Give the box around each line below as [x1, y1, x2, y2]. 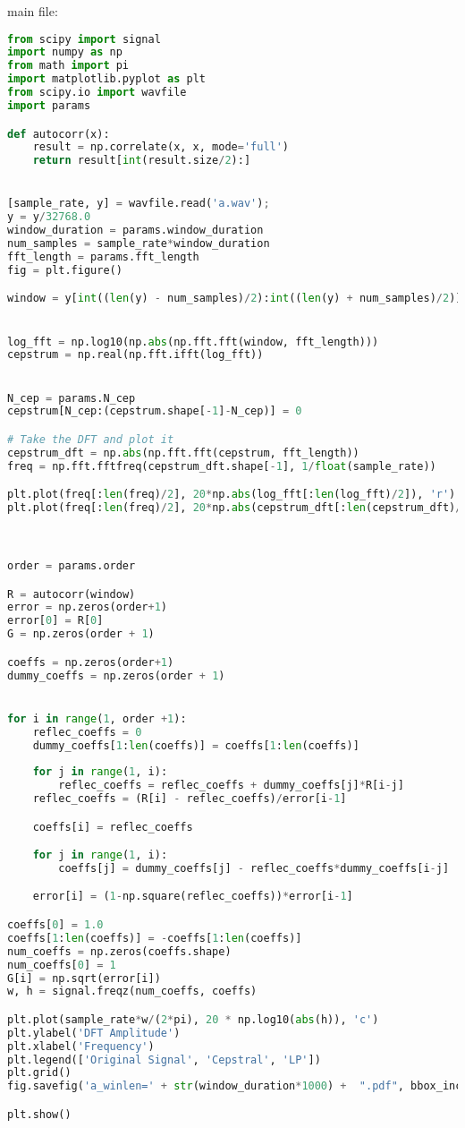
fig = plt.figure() [7, 263, 123, 277]
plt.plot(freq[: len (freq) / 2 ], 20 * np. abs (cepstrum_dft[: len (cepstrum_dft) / [7, 501, 462, 515]
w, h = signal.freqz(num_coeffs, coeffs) [7, 985, 258, 998]
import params [7, 98, 91, 112]
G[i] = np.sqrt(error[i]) [7, 971, 161, 985]
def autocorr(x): [7, 127, 110, 141]
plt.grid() [7, 1066, 72, 1080]
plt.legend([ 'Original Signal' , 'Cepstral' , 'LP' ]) [7, 1053, 321, 1066]
